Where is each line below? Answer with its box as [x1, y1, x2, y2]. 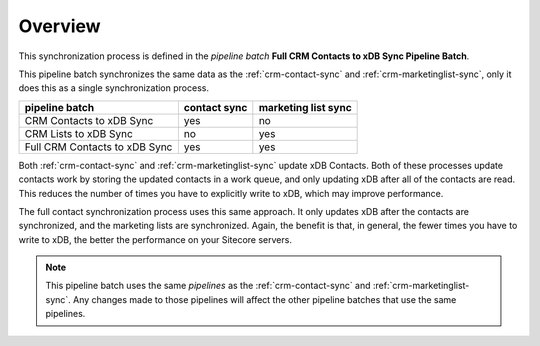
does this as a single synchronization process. [18, 82, 210, 94]
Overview [18, 15, 101, 37]
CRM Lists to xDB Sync [24, 126, 134, 140]
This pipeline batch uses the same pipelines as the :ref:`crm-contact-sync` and [45, 280, 371, 292]
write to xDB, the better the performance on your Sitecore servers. [18, 233, 292, 245]
